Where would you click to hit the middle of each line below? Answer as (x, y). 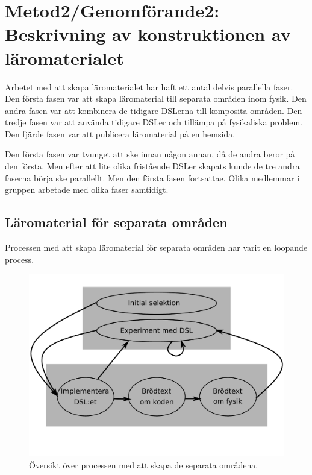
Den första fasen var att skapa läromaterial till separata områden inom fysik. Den (156, 99)
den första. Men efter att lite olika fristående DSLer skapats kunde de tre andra (152, 166)
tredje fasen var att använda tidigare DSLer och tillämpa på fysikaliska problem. (154, 122)
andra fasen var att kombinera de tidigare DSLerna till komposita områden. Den (154, 110)
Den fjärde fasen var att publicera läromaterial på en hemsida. (120, 134)
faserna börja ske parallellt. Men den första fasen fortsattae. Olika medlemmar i (152, 178)
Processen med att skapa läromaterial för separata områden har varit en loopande (156, 247)
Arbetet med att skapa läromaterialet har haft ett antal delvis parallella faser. (149, 87)
